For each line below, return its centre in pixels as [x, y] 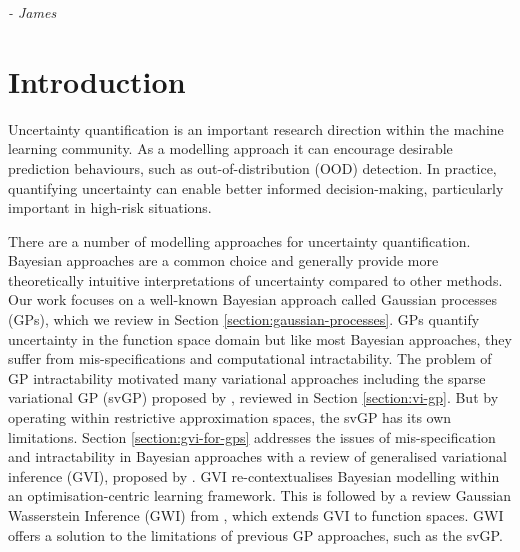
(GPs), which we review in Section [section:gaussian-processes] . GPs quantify [244, 319]
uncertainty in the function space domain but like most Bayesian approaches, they [260, 338]
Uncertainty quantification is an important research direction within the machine [256, 128]
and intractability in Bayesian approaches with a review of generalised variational [257, 456]
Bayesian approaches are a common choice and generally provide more [223, 260]
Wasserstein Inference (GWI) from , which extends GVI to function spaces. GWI [256, 515]
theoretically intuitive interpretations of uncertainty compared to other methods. [255, 279]
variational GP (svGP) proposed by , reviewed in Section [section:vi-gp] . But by [253, 397]
